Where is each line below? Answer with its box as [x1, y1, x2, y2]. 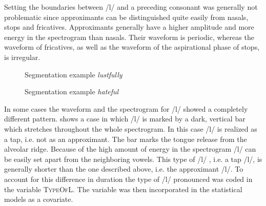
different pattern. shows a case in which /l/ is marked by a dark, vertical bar [4, 113, 245, 124]
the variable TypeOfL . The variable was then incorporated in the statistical [4, 183, 242, 194]
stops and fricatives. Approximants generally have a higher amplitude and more [4, 22, 254, 32]
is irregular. [4, 51, 40, 62]
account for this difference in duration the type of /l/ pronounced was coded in [4, 173, 253, 184]
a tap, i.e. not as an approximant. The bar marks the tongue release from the [4, 133, 247, 144]
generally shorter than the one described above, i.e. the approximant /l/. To [4, 163, 243, 174]
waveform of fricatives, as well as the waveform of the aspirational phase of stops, [4, 42, 260, 52]
